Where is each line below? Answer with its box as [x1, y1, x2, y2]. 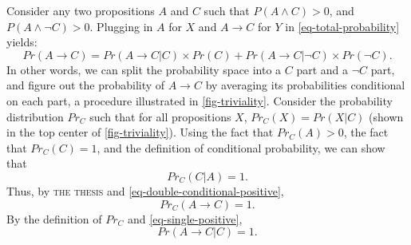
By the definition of [6, 210, 102, 227]
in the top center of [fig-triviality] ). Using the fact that [6, 124, 274, 140]
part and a [296, 61, 349, 77]
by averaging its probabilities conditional [205, 77, 405, 93]
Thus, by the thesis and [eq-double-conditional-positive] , [6, 182, 284, 199]
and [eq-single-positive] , [128, 210, 243, 227]
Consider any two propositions [6, 2, 155, 18]
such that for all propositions [89, 108, 231, 124]
